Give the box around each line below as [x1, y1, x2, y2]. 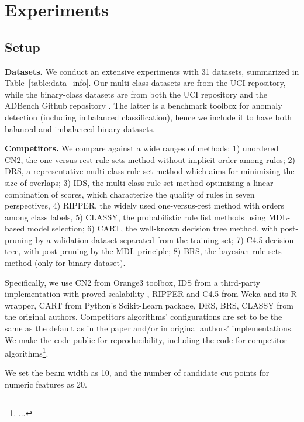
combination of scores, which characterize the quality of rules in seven [5, 188, 255, 200]
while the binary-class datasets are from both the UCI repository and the [5, 88, 267, 100]
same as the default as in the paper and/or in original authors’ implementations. [5, 322, 293, 334]
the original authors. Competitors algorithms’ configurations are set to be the [5, 310, 282, 323]
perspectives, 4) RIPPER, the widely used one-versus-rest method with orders [5, 199, 285, 212]
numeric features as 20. [5, 378, 87, 390]
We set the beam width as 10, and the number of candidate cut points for [5, 366, 270, 379]
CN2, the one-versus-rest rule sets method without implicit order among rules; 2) [5, 153, 295, 165]
